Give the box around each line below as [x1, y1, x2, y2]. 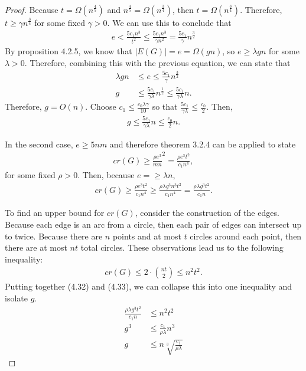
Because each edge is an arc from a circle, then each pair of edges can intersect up [5, 218, 302, 230]
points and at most [112, 229, 181, 242]
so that [152, 100, 178, 113]
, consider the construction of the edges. [135, 206, 279, 219]
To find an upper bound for [5, 206, 105, 219]
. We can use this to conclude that [107, 17, 232, 28]
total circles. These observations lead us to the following [80, 241, 284, 254]
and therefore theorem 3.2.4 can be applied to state [109, 137, 296, 150]
